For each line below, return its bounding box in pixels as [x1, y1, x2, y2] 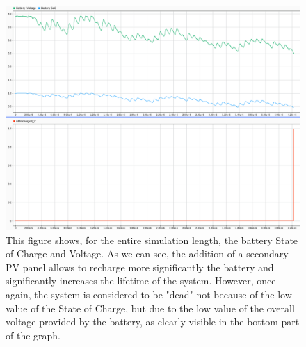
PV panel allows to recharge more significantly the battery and [6, 259, 274, 274]
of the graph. [6, 328, 61, 342]
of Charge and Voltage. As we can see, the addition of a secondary [6, 246, 289, 261]
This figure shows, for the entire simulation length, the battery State [6, 232, 298, 247]
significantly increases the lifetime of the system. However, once [6, 273, 276, 288]
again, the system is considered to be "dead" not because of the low [6, 287, 292, 301]
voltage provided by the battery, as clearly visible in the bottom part [6, 314, 300, 329]
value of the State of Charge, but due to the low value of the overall [6, 300, 295, 315]
